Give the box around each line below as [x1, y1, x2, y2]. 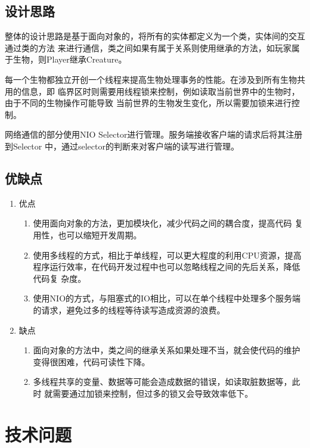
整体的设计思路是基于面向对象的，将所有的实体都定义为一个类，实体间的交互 [5, 30, 305, 42]
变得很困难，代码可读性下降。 [33, 355, 150, 368]
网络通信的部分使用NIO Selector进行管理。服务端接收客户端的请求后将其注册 [5, 128, 303, 141]
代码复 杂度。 [33, 272, 86, 284]
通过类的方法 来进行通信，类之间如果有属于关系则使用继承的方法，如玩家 [5, 41, 292, 54]
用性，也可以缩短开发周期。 [33, 228, 142, 241]
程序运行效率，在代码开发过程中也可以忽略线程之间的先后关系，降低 [33, 260, 300, 273]
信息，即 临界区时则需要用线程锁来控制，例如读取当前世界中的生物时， [21, 85, 300, 97]
